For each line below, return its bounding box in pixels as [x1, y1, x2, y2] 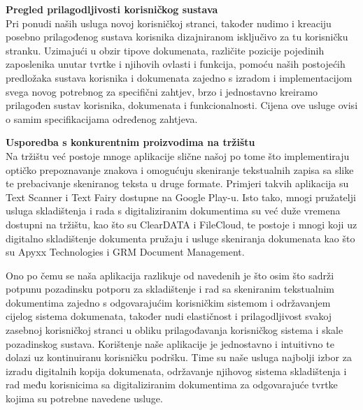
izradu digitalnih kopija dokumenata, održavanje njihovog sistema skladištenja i [6, 363, 347, 378]
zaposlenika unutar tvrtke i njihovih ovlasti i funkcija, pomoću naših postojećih [6, 57, 346, 71]
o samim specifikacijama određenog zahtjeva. [6, 111, 198, 126]
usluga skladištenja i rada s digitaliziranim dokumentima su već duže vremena [6, 203, 341, 218]
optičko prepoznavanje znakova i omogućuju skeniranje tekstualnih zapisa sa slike [6, 162, 354, 177]
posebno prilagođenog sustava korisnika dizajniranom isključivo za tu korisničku [6, 29, 348, 44]
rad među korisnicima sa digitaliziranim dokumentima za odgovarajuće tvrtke [6, 377, 338, 392]
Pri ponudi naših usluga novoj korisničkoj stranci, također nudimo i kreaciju [6, 15, 332, 30]
